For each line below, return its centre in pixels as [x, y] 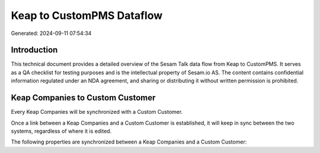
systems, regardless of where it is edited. [61, 131]
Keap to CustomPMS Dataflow [87, 15]
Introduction [34, 50]
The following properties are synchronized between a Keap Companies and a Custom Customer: [129, 142]
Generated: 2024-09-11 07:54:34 [51, 33]
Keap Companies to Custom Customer [83, 98]
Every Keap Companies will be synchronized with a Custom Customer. [97, 112]
